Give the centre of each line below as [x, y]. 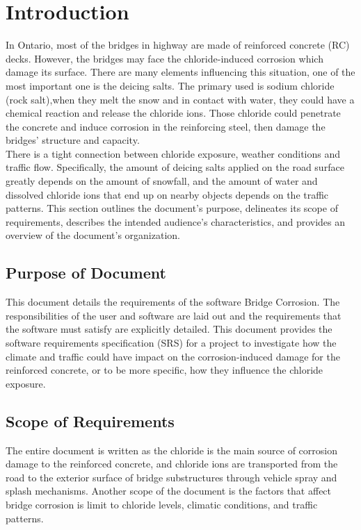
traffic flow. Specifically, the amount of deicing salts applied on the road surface [175, 167]
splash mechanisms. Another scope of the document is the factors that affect [169, 491]
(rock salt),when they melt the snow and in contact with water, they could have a [180, 99]
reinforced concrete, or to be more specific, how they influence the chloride [165, 370]
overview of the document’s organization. [93, 235]
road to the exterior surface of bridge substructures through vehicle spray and [171, 477]
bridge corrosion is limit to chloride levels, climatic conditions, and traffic [162, 504]
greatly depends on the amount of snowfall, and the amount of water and [162, 181]
